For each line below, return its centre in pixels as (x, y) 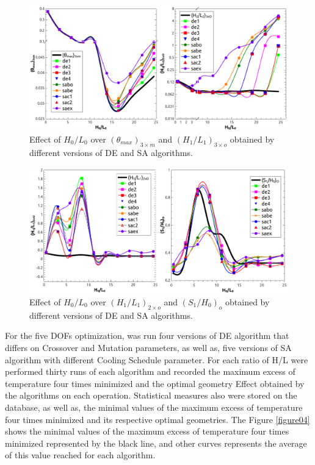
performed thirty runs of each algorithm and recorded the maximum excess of (150, 371)
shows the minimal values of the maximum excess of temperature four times (147, 431)
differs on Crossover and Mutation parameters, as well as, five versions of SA (148, 347)
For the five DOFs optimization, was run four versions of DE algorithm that (147, 335)
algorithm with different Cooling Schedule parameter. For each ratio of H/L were (157, 359)
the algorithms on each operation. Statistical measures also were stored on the (151, 395)
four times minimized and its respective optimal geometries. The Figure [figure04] (157, 419)
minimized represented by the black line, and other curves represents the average (156, 443)
